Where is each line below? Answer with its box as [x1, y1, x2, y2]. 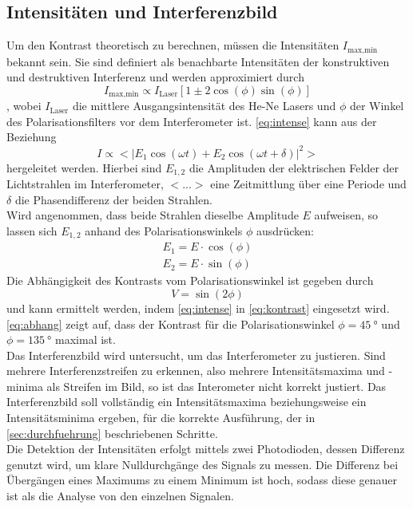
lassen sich [6, 222, 58, 239]
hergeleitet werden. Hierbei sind [6, 159, 162, 176]
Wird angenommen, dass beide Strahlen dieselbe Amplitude [6, 207, 299, 223]
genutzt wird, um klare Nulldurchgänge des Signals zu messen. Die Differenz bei [6, 456, 399, 472]
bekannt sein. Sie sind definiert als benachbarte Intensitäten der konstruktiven [6, 53, 390, 69]
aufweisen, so [314, 207, 379, 223]
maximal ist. [55, 331, 116, 348]
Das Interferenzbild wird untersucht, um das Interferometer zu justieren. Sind [6, 346, 386, 363]
